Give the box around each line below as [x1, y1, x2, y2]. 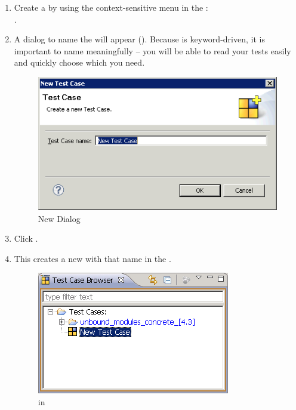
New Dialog [38, 212, 81, 224]
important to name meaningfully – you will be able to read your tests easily [14, 44, 291, 57]
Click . [14, 232, 38, 245]
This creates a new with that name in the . [14, 252, 171, 264]
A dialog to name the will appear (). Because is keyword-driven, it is [14, 33, 265, 45]
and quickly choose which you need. [14, 56, 145, 69]
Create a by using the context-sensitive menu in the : [14, 1, 208, 13]
